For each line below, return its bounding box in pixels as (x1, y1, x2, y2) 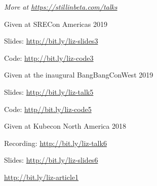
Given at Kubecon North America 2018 (4, 121, 126, 131)
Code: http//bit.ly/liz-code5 (4, 103, 92, 114)
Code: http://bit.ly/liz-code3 (4, 52, 94, 63)
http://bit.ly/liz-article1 (4, 171, 79, 182)
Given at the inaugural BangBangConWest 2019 (4, 69, 153, 80)
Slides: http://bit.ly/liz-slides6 (4, 155, 98, 165)
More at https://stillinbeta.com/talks (4, 2, 117, 12)
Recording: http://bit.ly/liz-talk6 (4, 137, 107, 148)
